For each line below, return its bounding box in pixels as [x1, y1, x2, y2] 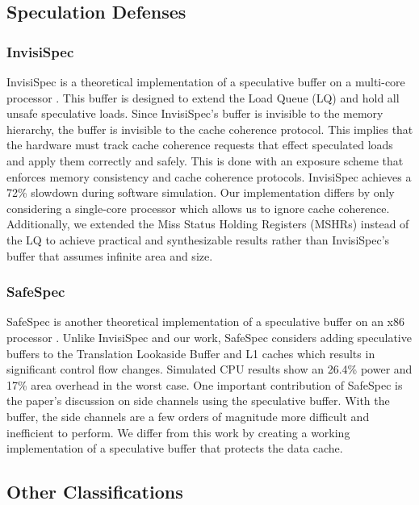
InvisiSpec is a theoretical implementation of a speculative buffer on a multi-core [6, 73, 405, 90]
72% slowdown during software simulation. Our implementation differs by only [6, 184, 395, 201]
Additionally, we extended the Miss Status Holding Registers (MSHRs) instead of [6, 215, 409, 232]
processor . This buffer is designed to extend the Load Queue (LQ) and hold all [6, 89, 400, 106]
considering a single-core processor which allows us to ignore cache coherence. [6, 199, 390, 216]
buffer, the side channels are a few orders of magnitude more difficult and [6, 407, 370, 424]
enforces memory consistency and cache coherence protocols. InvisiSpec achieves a [6, 168, 412, 185]
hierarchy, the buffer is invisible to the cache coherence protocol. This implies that [6, 120, 413, 137]
